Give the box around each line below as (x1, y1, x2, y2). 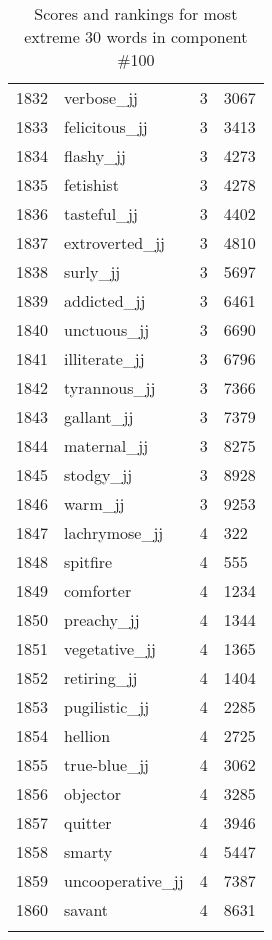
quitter (64, 811, 112, 834)
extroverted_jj (64, 231, 166, 254)
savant (64, 898, 109, 921)
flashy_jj (64, 144, 126, 167)
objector (64, 782, 121, 805)
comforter (64, 579, 132, 602)
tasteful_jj (64, 202, 138, 225)
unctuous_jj (64, 318, 150, 341)
